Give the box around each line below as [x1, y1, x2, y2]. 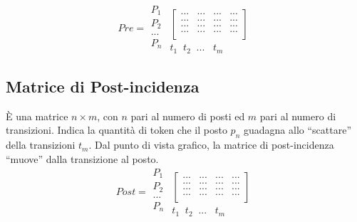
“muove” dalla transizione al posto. [6, 151, 159, 166]
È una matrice [6, 108, 68, 123]
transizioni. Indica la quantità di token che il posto [6, 122, 227, 137]
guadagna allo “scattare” [243, 122, 351, 137]
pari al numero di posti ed [130, 108, 245, 123]
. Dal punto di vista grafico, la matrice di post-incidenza [88, 137, 334, 152]
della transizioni [6, 137, 76, 152]
